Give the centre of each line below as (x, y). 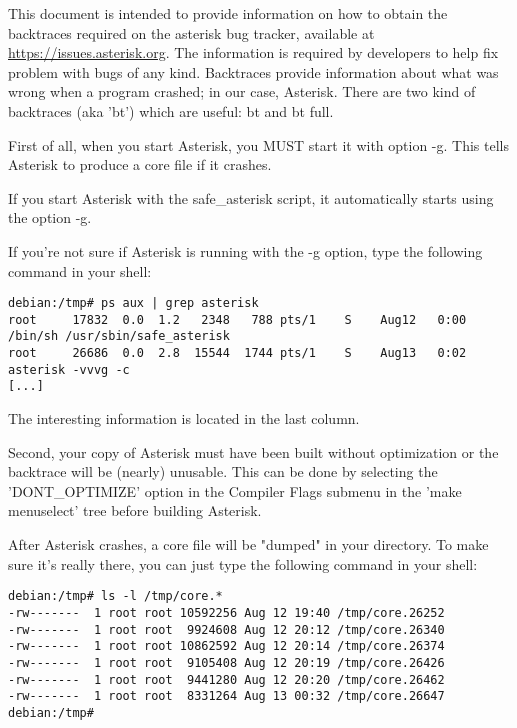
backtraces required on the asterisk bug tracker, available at (191, 32)
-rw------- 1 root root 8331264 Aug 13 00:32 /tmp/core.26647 (226, 696)
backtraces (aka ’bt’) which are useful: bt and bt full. (171, 110)
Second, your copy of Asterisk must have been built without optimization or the (253, 451)
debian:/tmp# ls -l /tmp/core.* (115, 596)
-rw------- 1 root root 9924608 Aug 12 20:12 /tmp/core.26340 (226, 629)
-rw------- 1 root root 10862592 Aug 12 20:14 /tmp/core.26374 (226, 646)
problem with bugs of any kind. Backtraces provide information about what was (253, 71)
